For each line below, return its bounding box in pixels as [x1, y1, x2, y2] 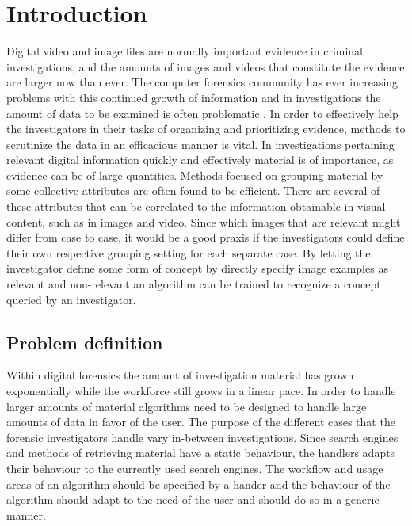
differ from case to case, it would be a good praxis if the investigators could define [6, 229, 405, 246]
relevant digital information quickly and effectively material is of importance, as [6, 151, 394, 168]
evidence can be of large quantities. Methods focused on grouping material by [6, 166, 383, 183]
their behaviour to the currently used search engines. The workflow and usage [6, 459, 383, 476]
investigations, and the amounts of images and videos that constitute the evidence [6, 58, 405, 74]
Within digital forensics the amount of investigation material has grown [6, 367, 354, 383]
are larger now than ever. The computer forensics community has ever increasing [6, 74, 399, 90]
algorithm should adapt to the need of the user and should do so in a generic [6, 491, 380, 508]
